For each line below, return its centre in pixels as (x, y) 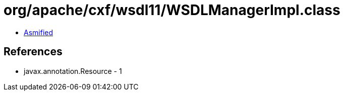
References (33, 52)
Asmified (39, 32)
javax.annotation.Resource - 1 (73, 71)
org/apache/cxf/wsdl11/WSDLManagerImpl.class (172, 10)
